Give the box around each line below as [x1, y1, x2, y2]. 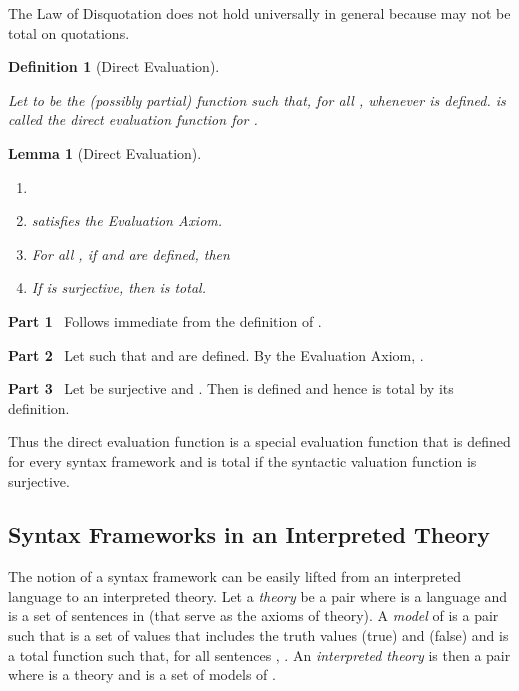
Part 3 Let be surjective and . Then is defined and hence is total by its [8, 378, 454, 399]
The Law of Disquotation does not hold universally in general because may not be [8, 3, 511, 23]
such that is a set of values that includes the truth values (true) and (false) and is [8, 625, 509, 646]
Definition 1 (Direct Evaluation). [8, 56, 220, 77]
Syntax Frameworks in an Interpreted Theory [8, 519, 491, 550]
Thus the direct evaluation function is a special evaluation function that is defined [8, 431, 511, 452]
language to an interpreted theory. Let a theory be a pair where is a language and [8, 585, 508, 606]
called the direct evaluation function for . [8, 109, 258, 130]
